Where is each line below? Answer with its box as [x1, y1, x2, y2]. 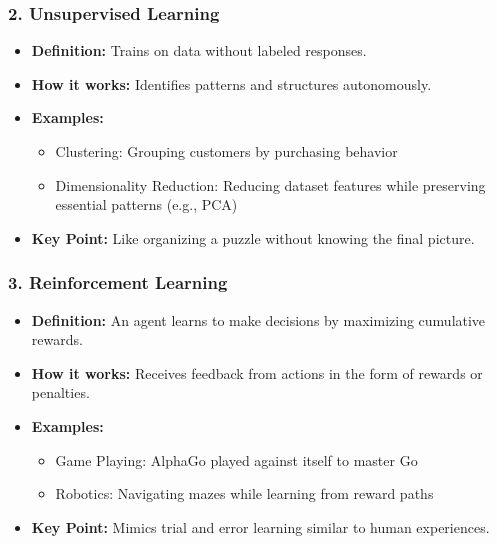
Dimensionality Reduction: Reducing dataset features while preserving [55, 174, 486, 195]
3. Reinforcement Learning [8, 270, 228, 295]
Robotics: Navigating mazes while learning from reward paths [55, 483, 434, 504]
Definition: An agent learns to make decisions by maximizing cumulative [31, 309, 486, 330]
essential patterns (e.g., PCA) [55, 194, 238, 215]
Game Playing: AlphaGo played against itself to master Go [55, 449, 418, 470]
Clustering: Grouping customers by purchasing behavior [55, 141, 398, 161]
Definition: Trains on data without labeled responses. [31, 40, 367, 61]
